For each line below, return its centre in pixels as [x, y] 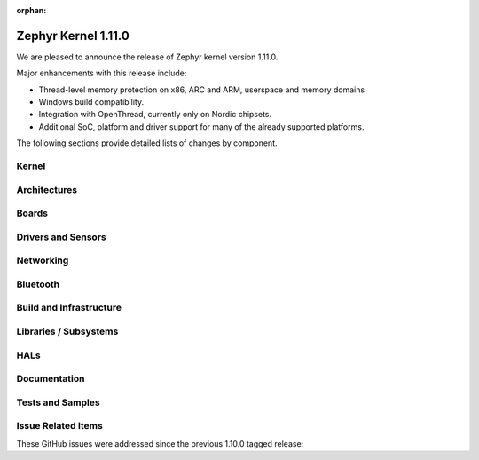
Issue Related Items [60, 426]
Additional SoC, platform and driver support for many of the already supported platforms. [201, 127]
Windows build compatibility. [91, 102]
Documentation [51, 379]
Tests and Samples [59, 402]
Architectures [47, 189]
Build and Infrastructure [69, 308]
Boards [32, 213]
